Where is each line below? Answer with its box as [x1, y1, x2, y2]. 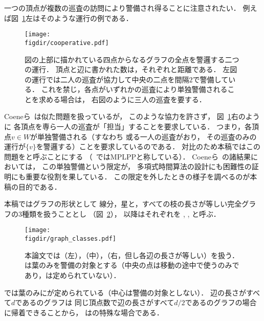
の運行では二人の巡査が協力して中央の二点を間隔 [25, 74, 189, 84]
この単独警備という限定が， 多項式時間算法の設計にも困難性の [41, 161, 252, 172]
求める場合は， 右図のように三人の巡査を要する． [38, 94, 206, 104]
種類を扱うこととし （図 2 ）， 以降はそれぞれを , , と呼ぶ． [21, 208, 221, 219]
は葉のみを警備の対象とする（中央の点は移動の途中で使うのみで [25, 260, 239, 270]
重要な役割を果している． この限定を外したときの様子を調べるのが [25, 171, 250, 182]
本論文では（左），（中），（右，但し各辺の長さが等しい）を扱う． [25, 249, 239, 260]
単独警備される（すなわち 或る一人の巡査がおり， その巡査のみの [37, 131, 257, 142]
